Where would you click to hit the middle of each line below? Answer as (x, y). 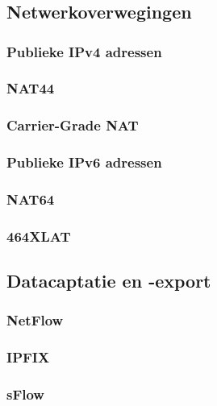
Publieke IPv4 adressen (84, 51)
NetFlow (35, 320)
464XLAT (39, 236)
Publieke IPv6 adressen (84, 162)
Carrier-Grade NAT (73, 125)
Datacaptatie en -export (109, 281)
